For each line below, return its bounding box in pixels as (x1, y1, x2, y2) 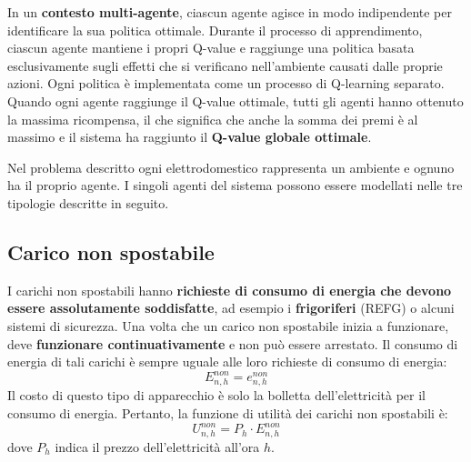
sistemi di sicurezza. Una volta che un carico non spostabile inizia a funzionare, (7, 316, 449, 335)
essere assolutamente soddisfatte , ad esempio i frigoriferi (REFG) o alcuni (7, 298, 455, 317)
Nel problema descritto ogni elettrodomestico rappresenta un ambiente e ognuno (7, 157, 455, 176)
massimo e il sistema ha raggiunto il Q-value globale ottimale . (7, 127, 372, 146)
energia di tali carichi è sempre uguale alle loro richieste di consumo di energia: (7, 352, 447, 371)
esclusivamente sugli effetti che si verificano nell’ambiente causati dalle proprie (7, 55, 443, 75)
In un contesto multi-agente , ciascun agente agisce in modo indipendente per (7, 3, 452, 21)
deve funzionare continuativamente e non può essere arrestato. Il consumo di (7, 334, 458, 353)
